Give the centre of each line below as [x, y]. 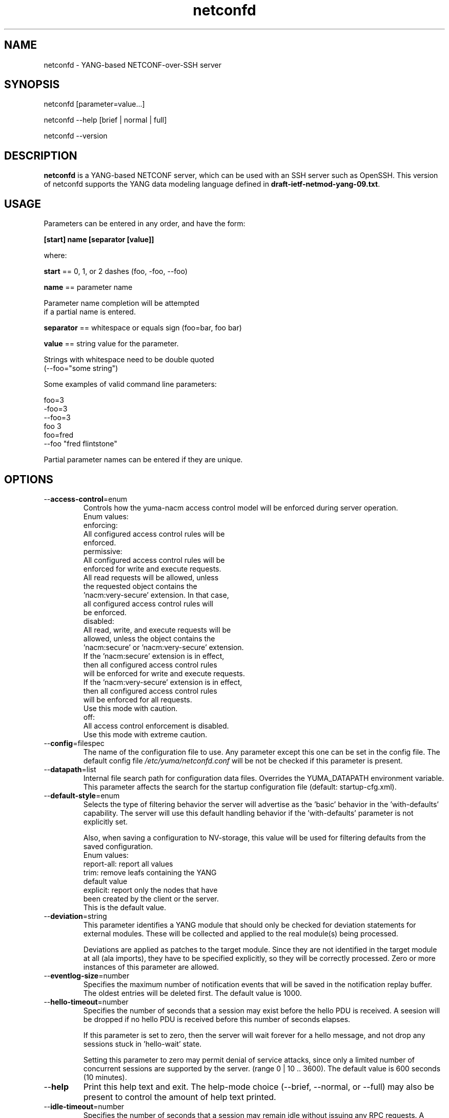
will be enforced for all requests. [138, 699]
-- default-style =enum [82, 795]
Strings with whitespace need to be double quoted [129, 360]
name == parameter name [88, 287]
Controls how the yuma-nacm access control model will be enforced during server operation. [241, 507]
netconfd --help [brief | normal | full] [105, 120]
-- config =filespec [74, 743]
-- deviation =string [75, 916]
